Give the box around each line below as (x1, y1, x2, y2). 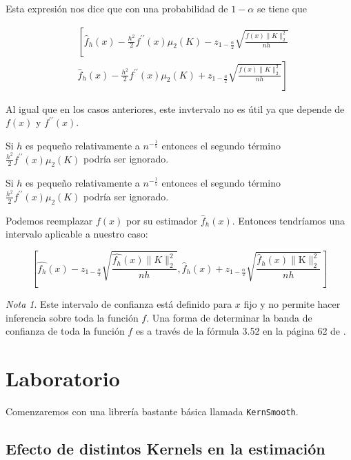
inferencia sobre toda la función (6, 310, 139, 324)
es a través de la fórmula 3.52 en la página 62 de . (135, 324, 346, 338)
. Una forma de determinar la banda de (146, 310, 312, 324)
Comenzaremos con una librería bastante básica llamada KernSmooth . (6, 404, 299, 419)
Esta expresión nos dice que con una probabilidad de (6, 1, 228, 15)
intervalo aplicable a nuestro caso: (6, 227, 148, 241)
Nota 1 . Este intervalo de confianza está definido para (6, 297, 232, 311)
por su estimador (126, 213, 198, 227)
